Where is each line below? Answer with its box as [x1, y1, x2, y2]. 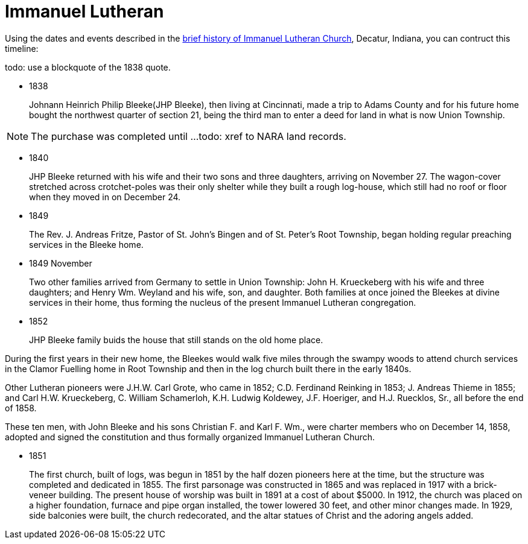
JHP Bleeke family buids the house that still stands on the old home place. [29, 334, 323, 345]
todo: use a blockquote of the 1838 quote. [5, 62, 171, 72]
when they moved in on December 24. [29, 191, 181, 202]
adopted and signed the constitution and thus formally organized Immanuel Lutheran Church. [5, 431, 375, 442]
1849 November [29, 258, 92, 268]
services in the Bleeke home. [29, 239, 144, 250]
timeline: [5, 43, 39, 54]
